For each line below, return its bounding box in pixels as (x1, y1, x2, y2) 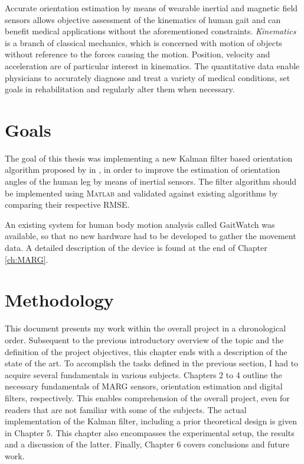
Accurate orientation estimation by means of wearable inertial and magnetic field (5, 2, 298, 14)
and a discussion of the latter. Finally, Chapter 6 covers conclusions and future (5, 438, 290, 450)
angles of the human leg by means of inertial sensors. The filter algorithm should (5, 175, 297, 188)
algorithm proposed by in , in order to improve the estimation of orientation (5, 163, 280, 176)
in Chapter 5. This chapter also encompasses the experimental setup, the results (5, 426, 295, 439)
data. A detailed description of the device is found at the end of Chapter (5, 241, 267, 254)
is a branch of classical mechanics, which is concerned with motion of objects (5, 36, 282, 49)
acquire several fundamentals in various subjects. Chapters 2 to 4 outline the (5, 368, 282, 381)
